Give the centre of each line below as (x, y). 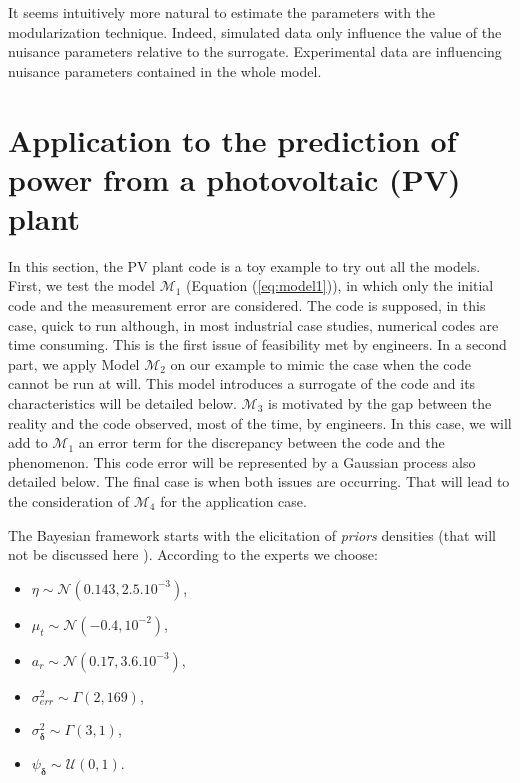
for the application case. (233, 501)
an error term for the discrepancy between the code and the (261, 442)
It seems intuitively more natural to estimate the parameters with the (222, 12)
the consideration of (69, 501)
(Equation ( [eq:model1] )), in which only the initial (340, 285)
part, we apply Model (74, 363)
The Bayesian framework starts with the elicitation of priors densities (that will (252, 534)
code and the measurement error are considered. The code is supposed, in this (247, 305)
